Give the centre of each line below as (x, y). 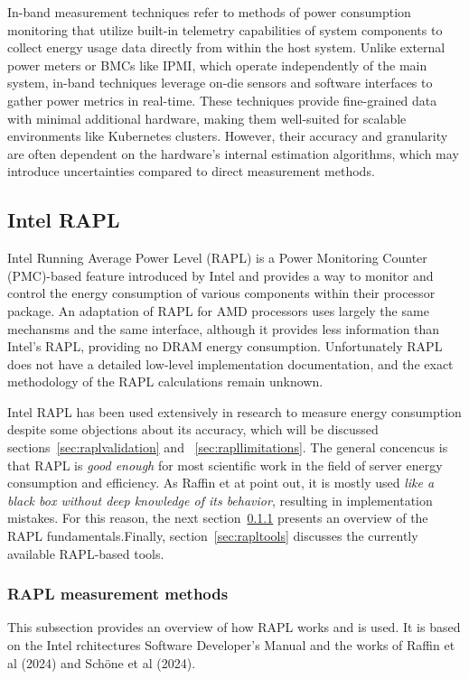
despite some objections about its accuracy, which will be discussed (193, 429)
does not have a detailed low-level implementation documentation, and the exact (230, 363)
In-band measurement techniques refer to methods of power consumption (209, 12)
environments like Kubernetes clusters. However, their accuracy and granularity (228, 136)
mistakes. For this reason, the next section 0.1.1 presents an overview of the (218, 518)
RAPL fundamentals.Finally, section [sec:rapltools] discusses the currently (213, 536)
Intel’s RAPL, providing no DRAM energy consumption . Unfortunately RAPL (225, 346)
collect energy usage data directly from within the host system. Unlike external (226, 47)
